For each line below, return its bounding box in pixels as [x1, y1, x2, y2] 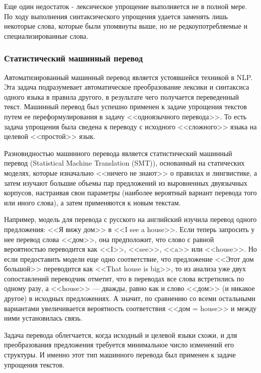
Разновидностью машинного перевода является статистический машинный [4, 147, 232, 158]
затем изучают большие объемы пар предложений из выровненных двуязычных [4, 177, 247, 188]
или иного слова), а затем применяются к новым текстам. [4, 197, 181, 207]
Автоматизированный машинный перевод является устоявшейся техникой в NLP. [4, 71, 253, 82]
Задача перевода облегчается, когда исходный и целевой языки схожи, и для [4, 329, 237, 340]
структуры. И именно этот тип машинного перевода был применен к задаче [4, 349, 236, 360]
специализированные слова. [4, 30, 89, 41]
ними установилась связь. [4, 313, 82, 323]
